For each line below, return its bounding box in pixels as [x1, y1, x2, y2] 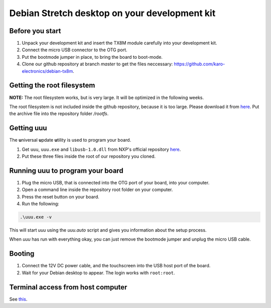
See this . [9, 296, 28, 302]
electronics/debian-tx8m [22, 68, 73, 74]
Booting [9, 249, 35, 258]
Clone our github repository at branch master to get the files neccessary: [22, 61, 173, 67]
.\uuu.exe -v [20, 214, 52, 220]
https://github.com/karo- [174, 61, 225, 67]
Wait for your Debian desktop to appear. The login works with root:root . [22, 269, 175, 276]
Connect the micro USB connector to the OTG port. [22, 47, 127, 53]
